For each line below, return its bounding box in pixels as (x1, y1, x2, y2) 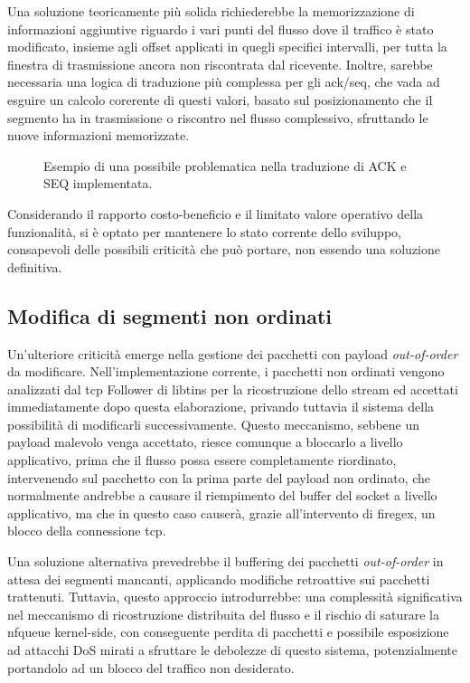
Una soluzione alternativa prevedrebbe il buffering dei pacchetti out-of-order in (7, 552, 444, 571)
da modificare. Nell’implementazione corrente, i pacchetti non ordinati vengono (7, 362, 445, 381)
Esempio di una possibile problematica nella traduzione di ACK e (43, 156, 407, 175)
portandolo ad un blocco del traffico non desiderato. (7, 658, 295, 677)
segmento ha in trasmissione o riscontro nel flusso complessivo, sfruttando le (7, 108, 428, 127)
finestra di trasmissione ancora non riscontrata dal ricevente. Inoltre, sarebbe (7, 54, 433, 73)
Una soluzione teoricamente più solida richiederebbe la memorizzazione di (7, 2, 415, 20)
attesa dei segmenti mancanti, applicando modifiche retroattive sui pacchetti (7, 569, 430, 588)
